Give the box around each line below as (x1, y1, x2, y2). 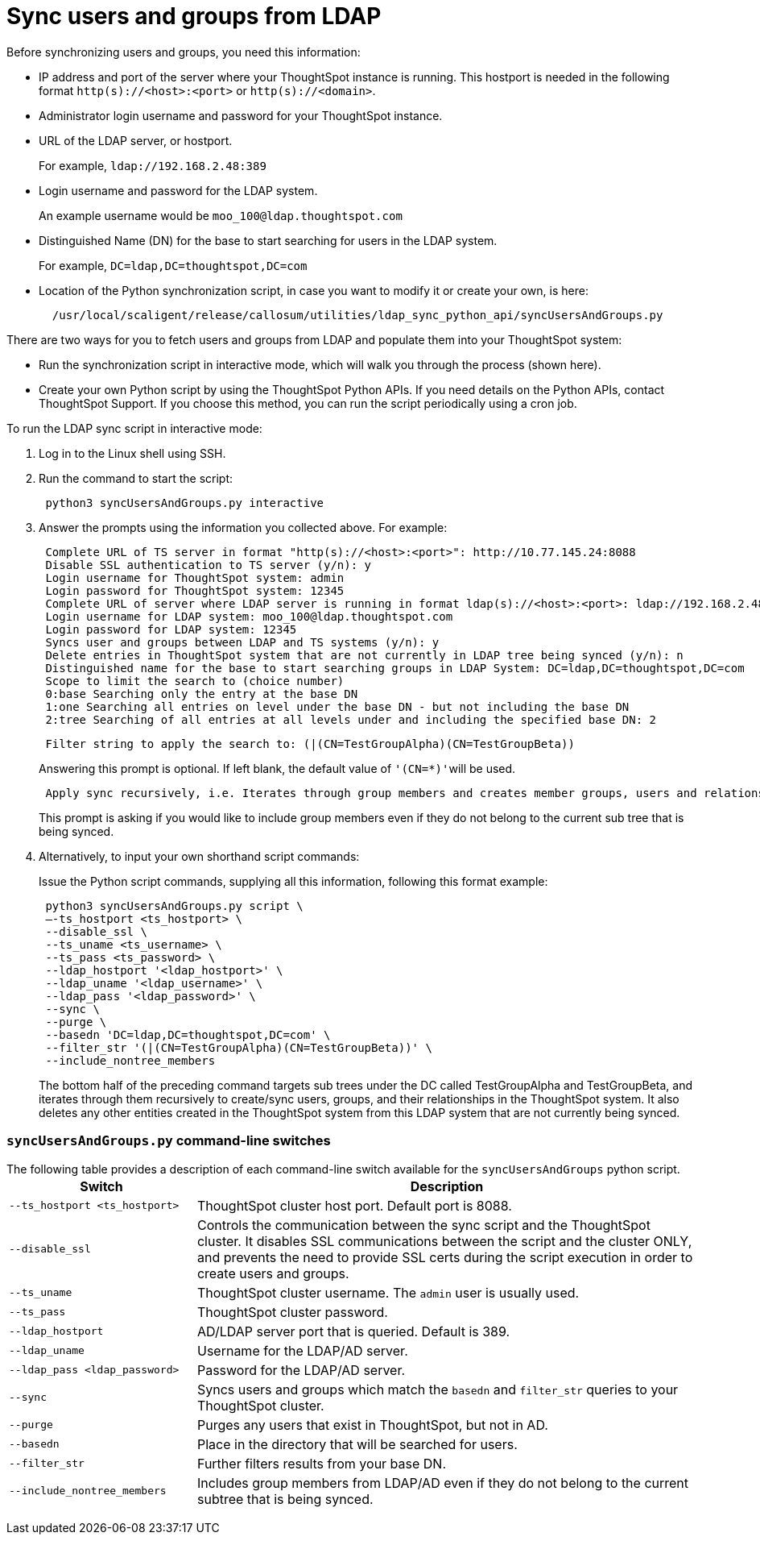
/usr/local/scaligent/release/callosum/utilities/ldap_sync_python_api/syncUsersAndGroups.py (52, 308, 663, 322)
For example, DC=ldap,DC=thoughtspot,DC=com (39, 258, 308, 272)
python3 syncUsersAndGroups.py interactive (45, 496, 324, 509)
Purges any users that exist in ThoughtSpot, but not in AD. (196, 1416, 548, 1433)
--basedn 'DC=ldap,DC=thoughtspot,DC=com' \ (45, 1028, 331, 1041)
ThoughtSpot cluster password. (196, 1303, 388, 1320)
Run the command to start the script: (39, 471, 233, 485)
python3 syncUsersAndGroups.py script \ (45, 899, 304, 912)
